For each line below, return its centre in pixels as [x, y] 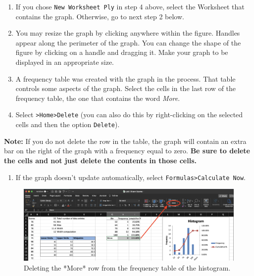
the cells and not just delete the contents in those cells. [100, 160]
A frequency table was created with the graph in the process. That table [126, 78]
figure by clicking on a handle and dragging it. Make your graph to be [122, 52]
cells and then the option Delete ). [68, 124]
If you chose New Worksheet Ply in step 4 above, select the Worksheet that [130, 6]
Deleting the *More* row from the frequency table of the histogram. [127, 267]
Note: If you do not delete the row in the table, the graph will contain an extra [125, 141]
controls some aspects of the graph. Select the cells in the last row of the [126, 88]
